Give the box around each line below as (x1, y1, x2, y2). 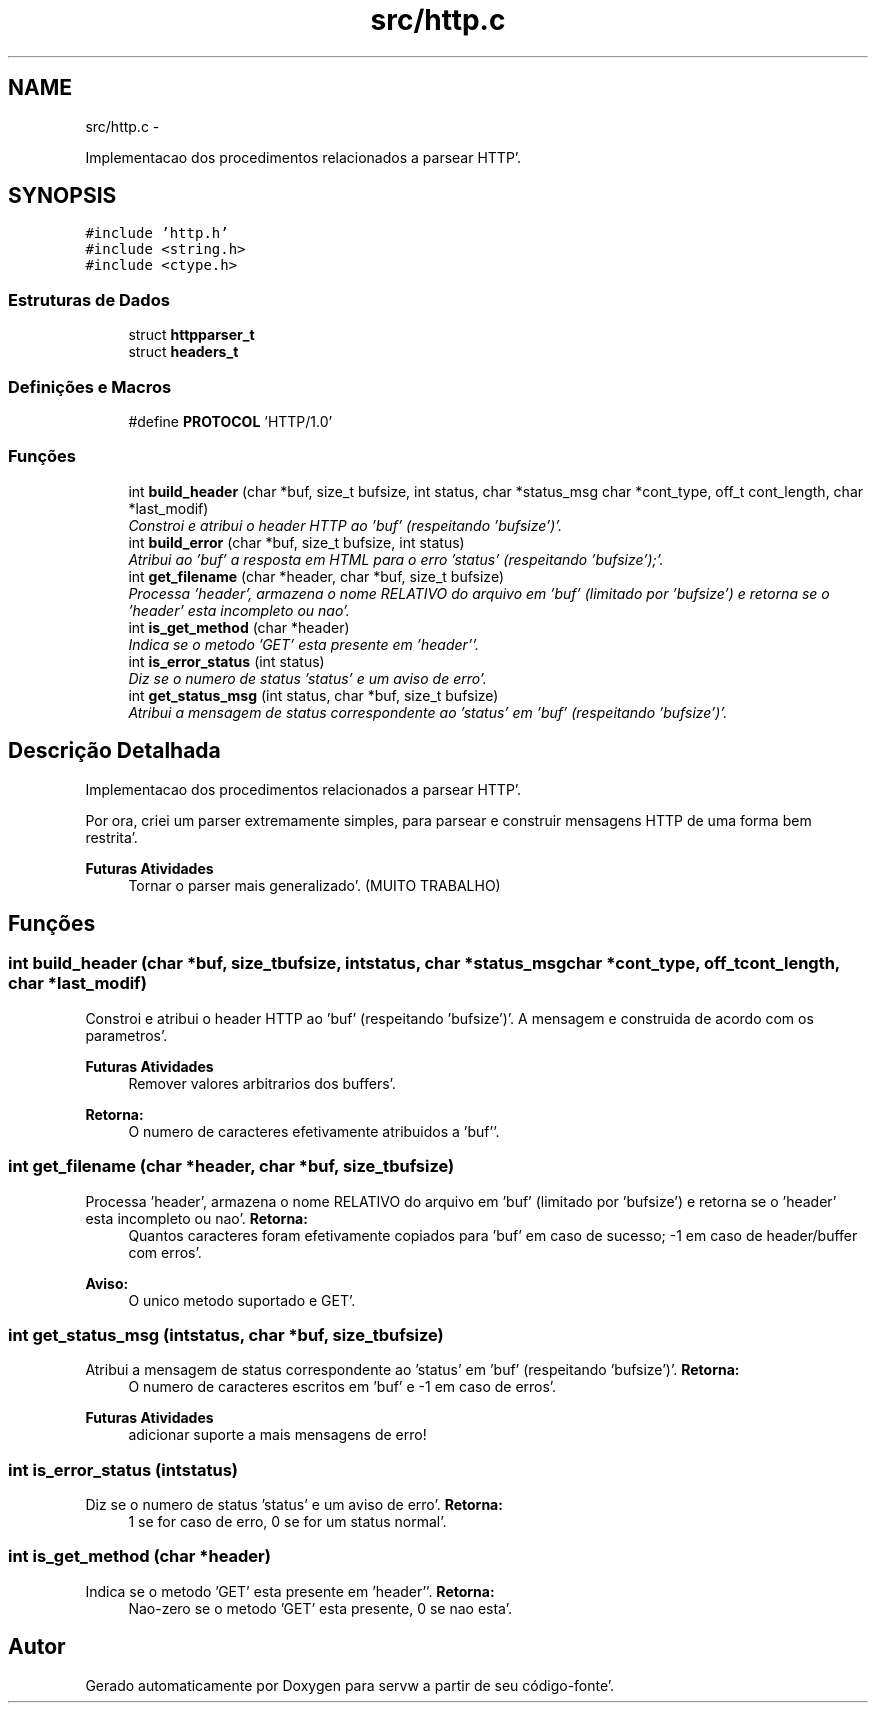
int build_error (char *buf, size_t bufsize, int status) (128, 533, 465, 551)
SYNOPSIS (8, 183, 117, 209)
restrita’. (85, 828, 138, 846)
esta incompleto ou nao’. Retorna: (85, 1209, 308, 1227)
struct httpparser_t (128, 326, 255, 344)
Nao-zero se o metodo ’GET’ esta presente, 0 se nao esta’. (128, 1599, 513, 1617)
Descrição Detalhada (8, 738, 221, 764)
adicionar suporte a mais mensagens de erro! (128, 1426, 427, 1444)
